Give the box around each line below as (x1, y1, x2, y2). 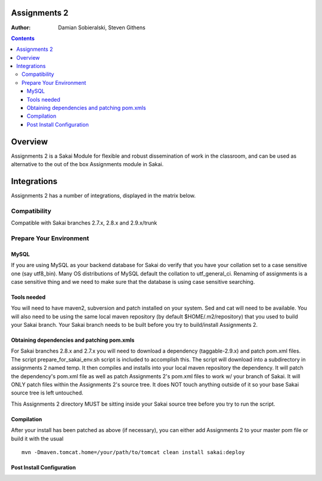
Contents (11, 35, 35, 42)
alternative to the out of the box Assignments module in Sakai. (11, 161, 164, 168)
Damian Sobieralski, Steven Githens (58, 24, 145, 31)
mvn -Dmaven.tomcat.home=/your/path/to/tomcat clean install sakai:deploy (21, 449, 245, 455)
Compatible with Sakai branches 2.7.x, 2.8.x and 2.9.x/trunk (11, 219, 157, 226)
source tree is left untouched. (11, 389, 83, 397)
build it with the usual (11, 435, 64, 442)
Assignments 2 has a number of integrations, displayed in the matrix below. (11, 192, 196, 200)
